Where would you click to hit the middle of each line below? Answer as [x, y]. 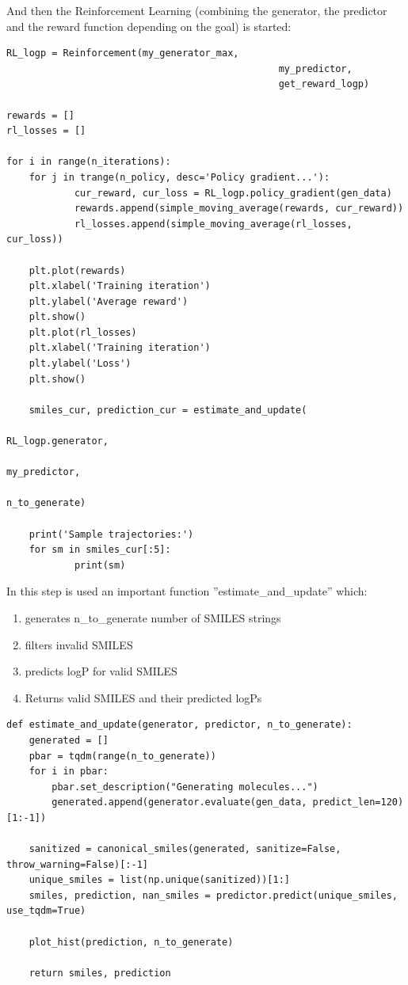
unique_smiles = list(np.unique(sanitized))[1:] [159, 880]
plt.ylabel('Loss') [80, 364]
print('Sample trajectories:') [111, 534]
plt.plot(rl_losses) [83, 332]
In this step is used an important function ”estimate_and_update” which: [187, 591]
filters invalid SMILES [79, 644]
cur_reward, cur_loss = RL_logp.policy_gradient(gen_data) [233, 193]
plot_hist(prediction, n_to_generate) [131, 942]
